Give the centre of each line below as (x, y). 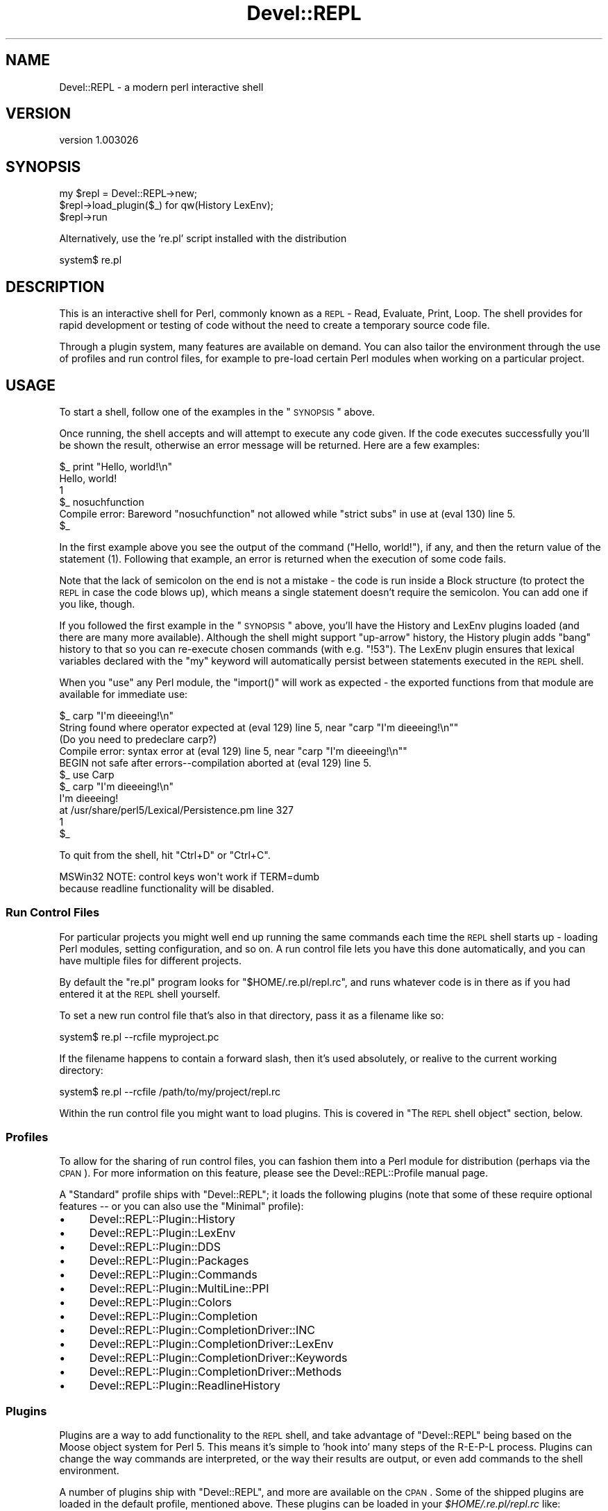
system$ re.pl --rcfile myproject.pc (139, 1036)
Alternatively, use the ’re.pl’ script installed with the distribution (203, 239)
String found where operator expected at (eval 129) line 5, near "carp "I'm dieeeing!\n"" (259, 727)
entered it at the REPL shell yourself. (140, 993)
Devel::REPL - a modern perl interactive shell (161, 87)
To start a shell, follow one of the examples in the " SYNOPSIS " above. (217, 411)
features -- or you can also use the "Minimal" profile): (181, 1206)
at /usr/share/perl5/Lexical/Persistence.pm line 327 (176, 810)
